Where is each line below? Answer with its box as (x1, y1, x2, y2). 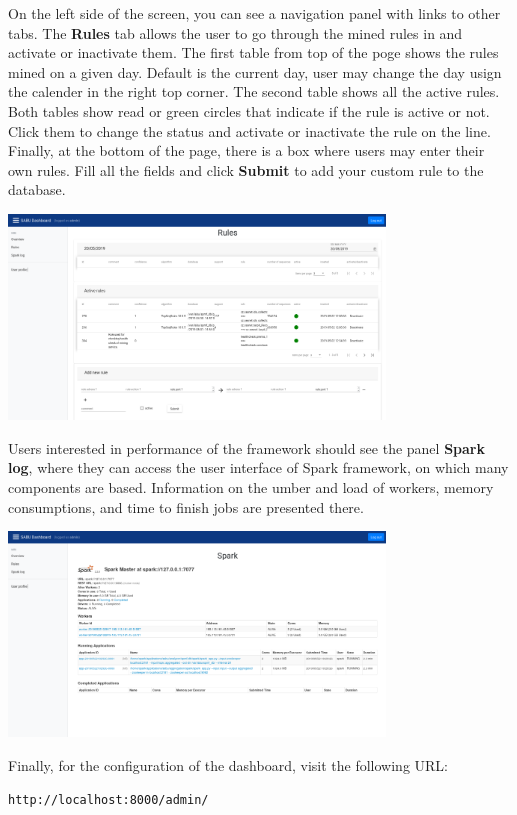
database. (8, 179, 66, 200)
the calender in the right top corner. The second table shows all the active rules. (8, 81, 500, 102)
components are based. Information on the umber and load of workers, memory (8, 476, 494, 497)
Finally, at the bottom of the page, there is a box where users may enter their (8, 140, 485, 161)
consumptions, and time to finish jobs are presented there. (8, 496, 364, 517)
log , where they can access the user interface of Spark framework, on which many (8, 457, 509, 478)
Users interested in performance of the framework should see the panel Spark (8, 437, 485, 458)
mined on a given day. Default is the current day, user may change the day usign (8, 61, 502, 82)
